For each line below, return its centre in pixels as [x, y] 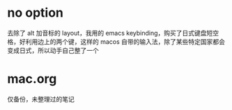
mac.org [32, 79]
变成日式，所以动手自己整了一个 [53, 50]
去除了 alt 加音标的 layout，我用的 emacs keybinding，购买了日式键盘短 [110, 33]
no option [36, 13]
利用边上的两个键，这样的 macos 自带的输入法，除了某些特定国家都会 [125, 41]
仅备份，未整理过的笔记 [41, 99]
